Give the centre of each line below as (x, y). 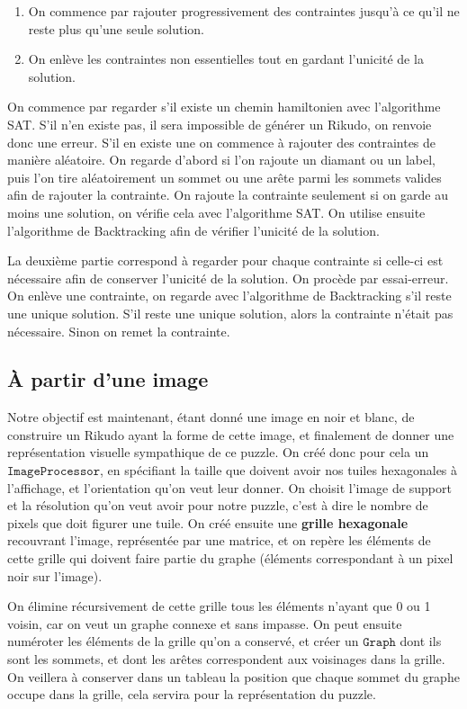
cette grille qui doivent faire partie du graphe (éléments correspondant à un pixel (230, 558)
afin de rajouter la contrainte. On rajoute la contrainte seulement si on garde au (228, 195)
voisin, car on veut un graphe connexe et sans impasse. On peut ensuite (205, 623)
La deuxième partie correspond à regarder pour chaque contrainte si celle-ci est (225, 260)
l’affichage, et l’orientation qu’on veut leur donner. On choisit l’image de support (229, 487)
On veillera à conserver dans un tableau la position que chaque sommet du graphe (233, 676)
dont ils (421, 641)
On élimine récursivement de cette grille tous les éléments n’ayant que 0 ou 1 (219, 606)
